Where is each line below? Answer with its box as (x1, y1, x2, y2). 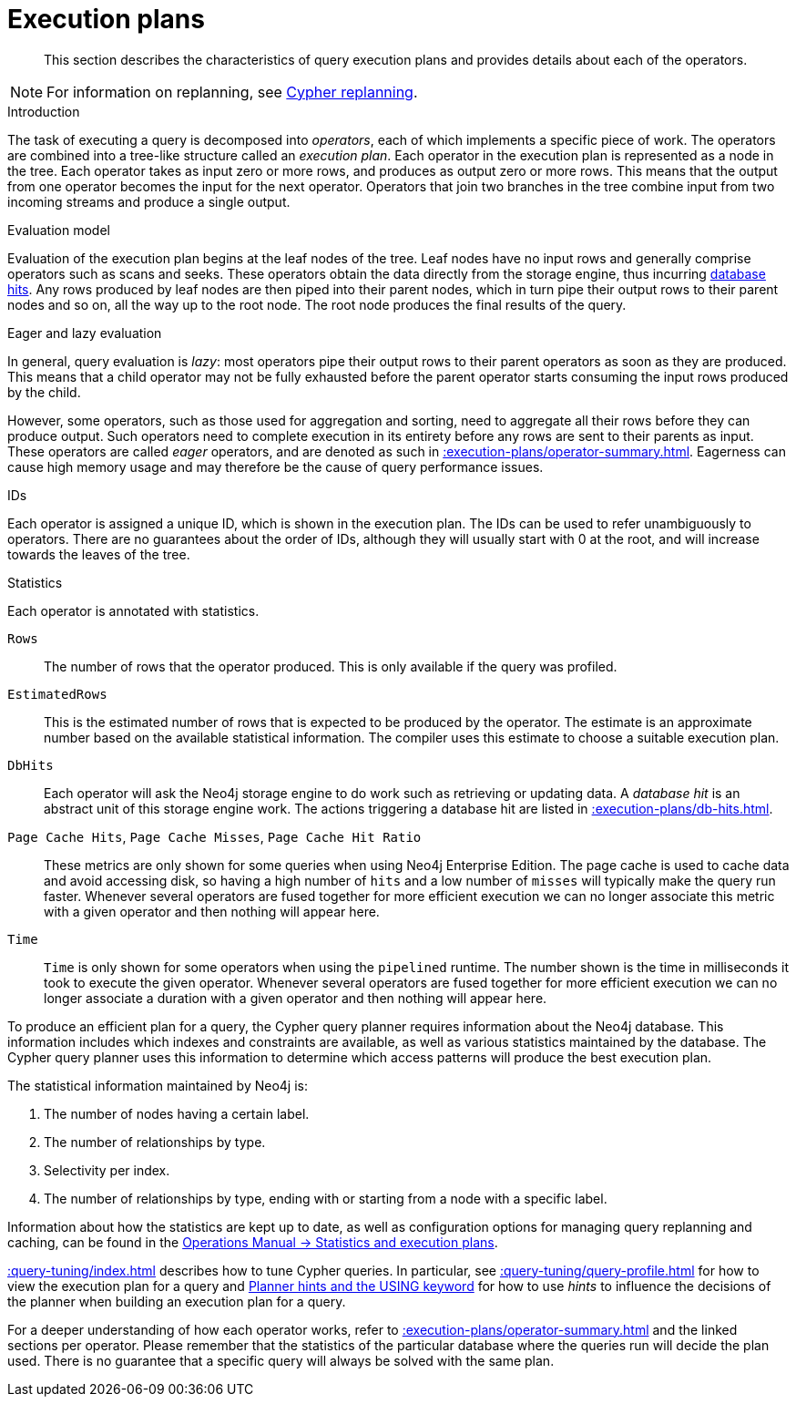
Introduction (7, 103, 80, 119)
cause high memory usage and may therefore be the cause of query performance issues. (7, 458, 544, 475)
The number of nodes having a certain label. (44, 1105, 310, 1122)
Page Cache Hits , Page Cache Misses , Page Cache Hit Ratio (7, 828, 422, 845)
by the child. (7, 384, 81, 400)
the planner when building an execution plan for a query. (7, 1293, 346, 1309)
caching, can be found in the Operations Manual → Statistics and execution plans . (7, 1234, 498, 1250)
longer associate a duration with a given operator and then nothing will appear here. (44, 989, 547, 1006)
